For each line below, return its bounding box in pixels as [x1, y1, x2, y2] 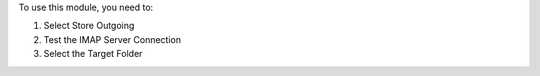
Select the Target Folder [43, 48, 143, 60]
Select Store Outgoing [43, 20, 135, 32]
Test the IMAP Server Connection [43, 33, 182, 45]
